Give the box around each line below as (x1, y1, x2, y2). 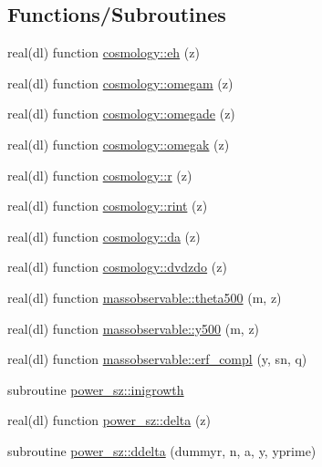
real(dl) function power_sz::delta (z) (7, 410, 212, 430)
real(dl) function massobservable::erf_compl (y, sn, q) (7, 349, 307, 368)
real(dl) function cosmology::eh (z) (7, 43, 200, 62)
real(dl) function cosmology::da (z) (7, 226, 201, 245)
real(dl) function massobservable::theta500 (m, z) (7, 287, 282, 306)
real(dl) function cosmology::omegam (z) (7, 73, 234, 92)
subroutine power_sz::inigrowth (7, 379, 184, 399)
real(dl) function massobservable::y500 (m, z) (7, 318, 260, 337)
